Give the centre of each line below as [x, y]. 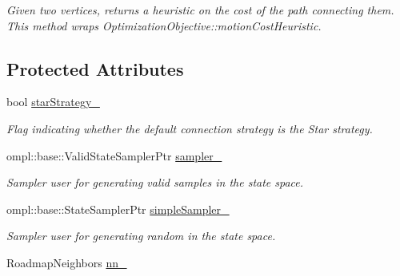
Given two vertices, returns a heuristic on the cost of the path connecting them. [200, 10]
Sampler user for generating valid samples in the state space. [155, 182]
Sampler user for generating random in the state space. [141, 236]
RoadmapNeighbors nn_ [67, 262]
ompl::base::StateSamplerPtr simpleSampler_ [118, 209]
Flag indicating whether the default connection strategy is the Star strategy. [190, 128]
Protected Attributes [95, 68]
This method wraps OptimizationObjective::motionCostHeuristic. [164, 25]
